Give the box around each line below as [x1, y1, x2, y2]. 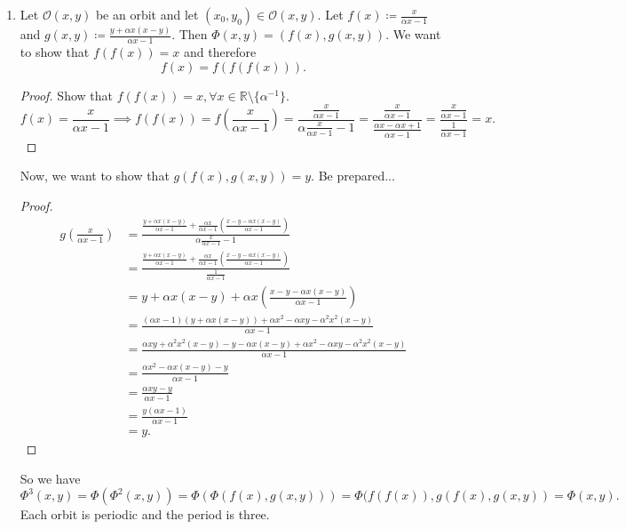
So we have [20, 469, 81, 487]
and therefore [183, 43, 257, 61]
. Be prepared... [311, 166, 395, 185]
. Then [171, 25, 208, 44]
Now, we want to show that [20, 166, 170, 185]
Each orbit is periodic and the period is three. [20, 505, 270, 524]
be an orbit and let [95, 5, 199, 23]
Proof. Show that [20, 85, 113, 104]
